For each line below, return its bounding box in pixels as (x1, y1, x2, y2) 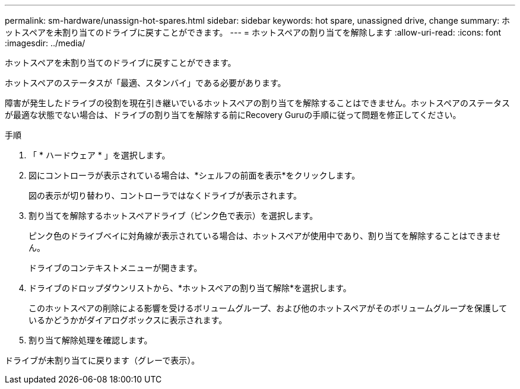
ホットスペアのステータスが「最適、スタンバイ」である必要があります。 (5, 78, 286, 88)
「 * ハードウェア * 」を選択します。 (28, 150, 170, 160)
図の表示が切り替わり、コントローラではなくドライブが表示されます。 (28, 190, 302, 200)
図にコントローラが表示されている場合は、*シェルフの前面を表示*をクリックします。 (28, 170, 360, 180)
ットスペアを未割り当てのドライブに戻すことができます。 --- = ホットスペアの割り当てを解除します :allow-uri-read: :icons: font (5, 27, 502, 37)
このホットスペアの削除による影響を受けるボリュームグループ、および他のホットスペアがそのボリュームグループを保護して (28, 303, 508, 313)
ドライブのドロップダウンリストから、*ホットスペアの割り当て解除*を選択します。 (28, 283, 351, 293)
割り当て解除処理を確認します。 (28, 335, 153, 345)
